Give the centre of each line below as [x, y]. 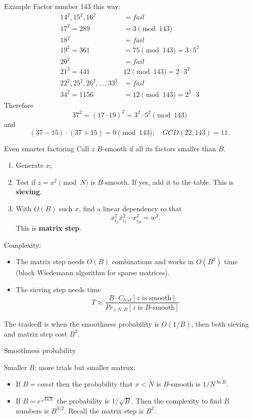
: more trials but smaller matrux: [85, 367]
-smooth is [184, 384]
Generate [30, 165]
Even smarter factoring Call [47, 148]
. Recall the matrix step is [104, 410]
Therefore [19, 105]
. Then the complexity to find [177, 401]
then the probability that [94, 384]
